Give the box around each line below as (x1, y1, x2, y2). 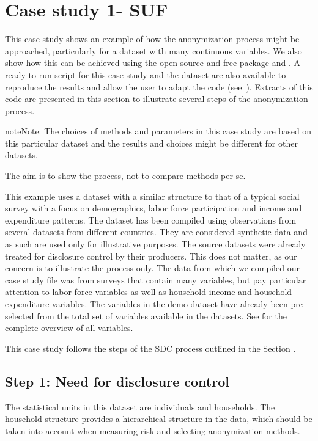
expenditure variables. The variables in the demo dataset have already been (5, 297, 288, 310)
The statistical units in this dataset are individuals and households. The (5, 400, 275, 413)
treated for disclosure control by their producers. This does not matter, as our (5, 249, 297, 262)
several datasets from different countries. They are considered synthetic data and (5, 225, 308, 238)
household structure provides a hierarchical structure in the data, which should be (5, 412, 312, 425)
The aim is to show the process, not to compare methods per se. (5, 169, 246, 182)
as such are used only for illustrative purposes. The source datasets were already (5, 238, 306, 250)
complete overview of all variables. (5, 321, 133, 334)
